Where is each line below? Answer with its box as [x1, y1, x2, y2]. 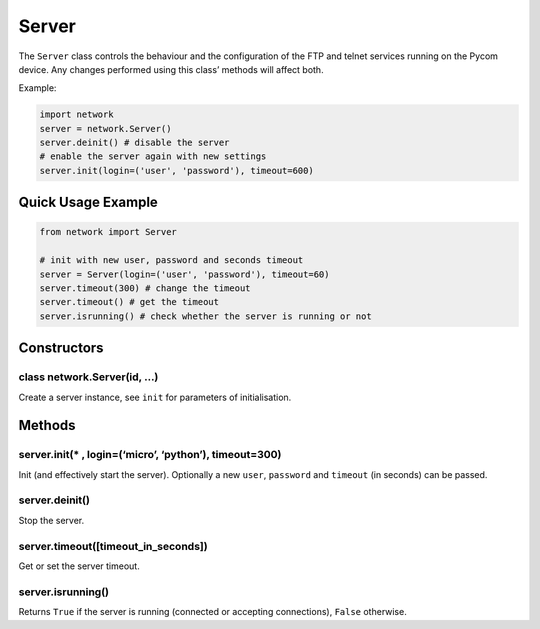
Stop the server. [18, 514, 85, 526]
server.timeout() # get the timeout [39, 296, 220, 308]
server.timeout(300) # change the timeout [39, 283, 251, 294]
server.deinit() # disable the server [39, 137, 230, 149]
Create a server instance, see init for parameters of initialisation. [18, 391, 292, 403]
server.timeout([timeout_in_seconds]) [18, 539, 209, 553]
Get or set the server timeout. [18, 560, 140, 572]
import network [39, 109, 114, 120]
